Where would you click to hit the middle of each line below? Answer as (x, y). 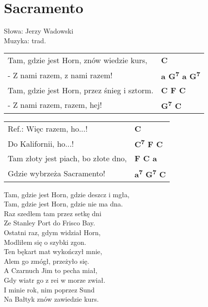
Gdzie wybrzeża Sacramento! (57, 173)
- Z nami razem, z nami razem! (60, 75)
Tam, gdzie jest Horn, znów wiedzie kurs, (78, 60)
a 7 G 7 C (150, 173)
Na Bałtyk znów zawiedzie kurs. (51, 299)
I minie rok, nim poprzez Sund (49, 289)
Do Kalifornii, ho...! (41, 143)
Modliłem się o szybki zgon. (45, 242)
